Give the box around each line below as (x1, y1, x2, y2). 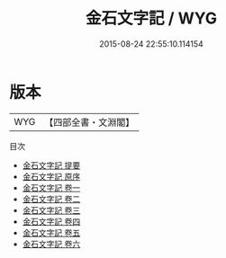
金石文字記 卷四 (22, 216, 81, 227)
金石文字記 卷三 (22, 204, 81, 216)
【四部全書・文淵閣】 (44, 116, 135, 129)
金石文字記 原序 (22, 171, 81, 182)
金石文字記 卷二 (22, 193, 81, 204)
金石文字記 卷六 (22, 238, 81, 249)
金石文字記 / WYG (85, 8, 218, 29)
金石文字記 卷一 (22, 182, 81, 193)
